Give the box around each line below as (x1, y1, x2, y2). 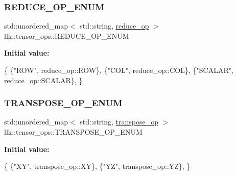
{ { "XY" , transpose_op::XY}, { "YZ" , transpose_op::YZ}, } (4, 161, 191, 171)
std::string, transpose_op (80, 116, 158, 127)
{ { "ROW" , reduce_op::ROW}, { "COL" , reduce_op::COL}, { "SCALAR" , (4, 65, 233, 75)
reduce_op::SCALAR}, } (4, 74, 83, 85)
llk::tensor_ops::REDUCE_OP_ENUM (4, 30, 129, 41)
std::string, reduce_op (80, 20, 149, 31)
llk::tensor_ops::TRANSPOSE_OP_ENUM (4, 127, 143, 137)
